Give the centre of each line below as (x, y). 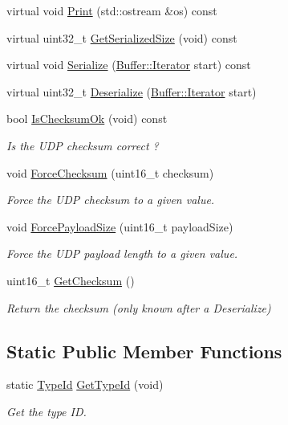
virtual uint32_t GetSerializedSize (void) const (122, 37)
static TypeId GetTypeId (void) (85, 384)
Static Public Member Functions (144, 351)
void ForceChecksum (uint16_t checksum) (110, 172)
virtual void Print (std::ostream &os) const (112, 10)
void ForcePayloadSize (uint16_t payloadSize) (120, 226)
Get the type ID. (47, 411)
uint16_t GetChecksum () (71, 280)
